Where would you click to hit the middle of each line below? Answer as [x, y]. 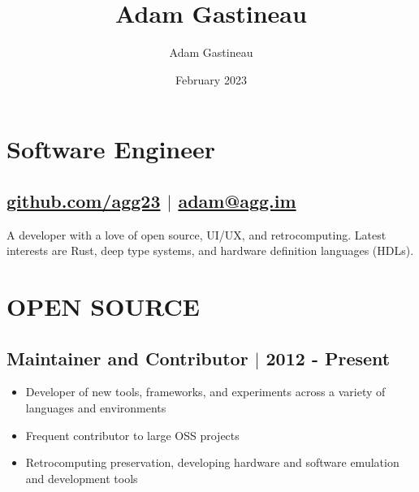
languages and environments [96, 408]
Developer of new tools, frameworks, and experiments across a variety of [205, 392]
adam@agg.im [237, 200]
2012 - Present [328, 358]
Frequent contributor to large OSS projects [132, 435]
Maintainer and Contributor [127, 358]
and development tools [82, 478]
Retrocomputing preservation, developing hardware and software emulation [212, 462]
